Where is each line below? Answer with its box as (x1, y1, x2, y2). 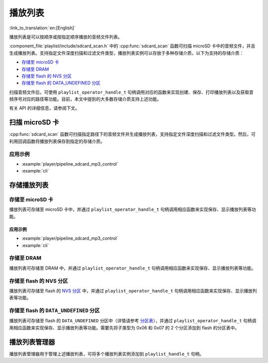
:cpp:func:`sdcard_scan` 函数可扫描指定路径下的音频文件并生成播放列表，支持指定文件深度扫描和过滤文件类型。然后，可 (9, 131, 256, 137)
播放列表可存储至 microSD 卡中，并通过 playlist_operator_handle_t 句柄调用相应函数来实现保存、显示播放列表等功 (9, 206, 257, 212)
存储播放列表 (9, 181, 49, 189)
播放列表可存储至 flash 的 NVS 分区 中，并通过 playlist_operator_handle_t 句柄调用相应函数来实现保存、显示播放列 (9, 287, 258, 293)
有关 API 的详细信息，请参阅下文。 (9, 105, 80, 111)
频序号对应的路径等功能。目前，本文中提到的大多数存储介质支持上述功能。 (9, 96, 161, 102)
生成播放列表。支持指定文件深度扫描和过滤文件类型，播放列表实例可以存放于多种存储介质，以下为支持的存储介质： (9, 50, 244, 56)
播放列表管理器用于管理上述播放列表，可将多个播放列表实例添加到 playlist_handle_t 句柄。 (9, 351, 204, 357)
